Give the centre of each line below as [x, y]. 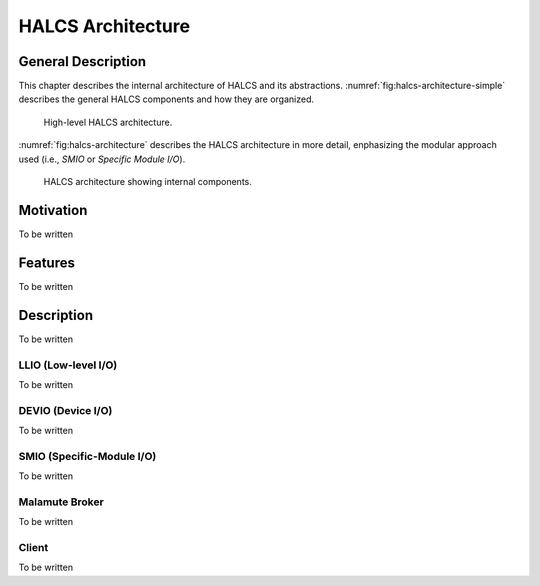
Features [46, 262]
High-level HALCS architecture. [108, 122]
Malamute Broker [61, 502]
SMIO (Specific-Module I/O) [87, 456]
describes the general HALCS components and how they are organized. [166, 99]
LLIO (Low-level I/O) [68, 365]
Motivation [53, 210]
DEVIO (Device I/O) [65, 410]
